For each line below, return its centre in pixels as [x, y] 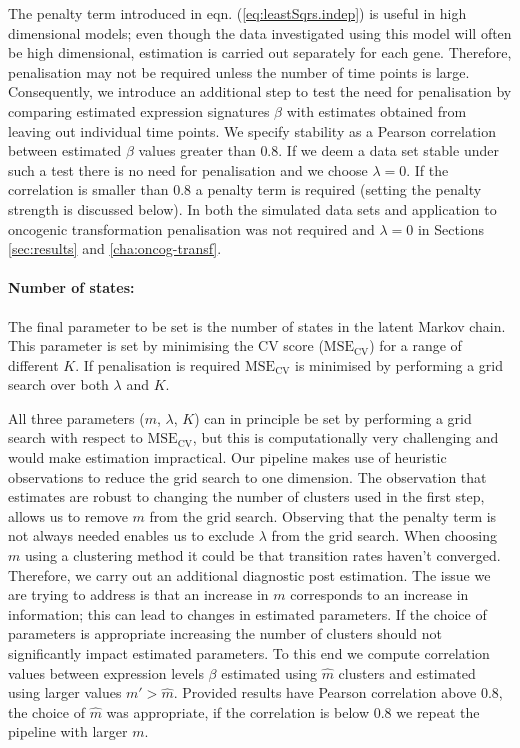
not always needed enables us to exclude [131, 535]
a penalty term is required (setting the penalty [338, 189]
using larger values [65, 692]
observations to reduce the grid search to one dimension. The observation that [247, 476]
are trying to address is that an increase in [138, 594]
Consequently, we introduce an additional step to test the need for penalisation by [260, 91]
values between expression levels [106, 672]
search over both [58, 384]
